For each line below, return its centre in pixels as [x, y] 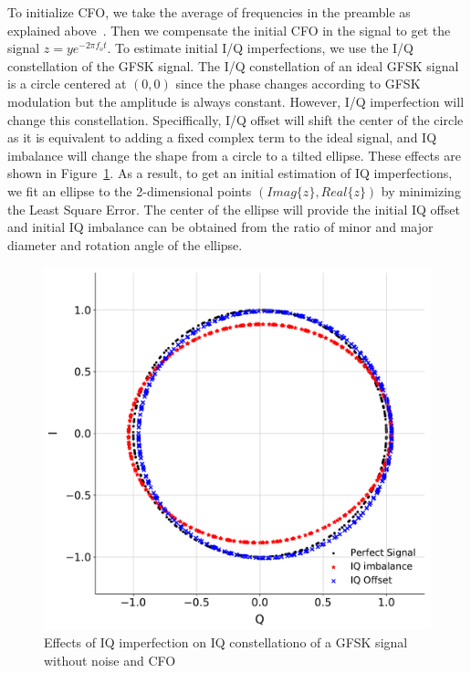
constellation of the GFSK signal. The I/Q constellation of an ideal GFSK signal [233, 65]
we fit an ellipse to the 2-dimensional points [130, 190]
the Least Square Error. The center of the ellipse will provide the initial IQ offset [234, 209]
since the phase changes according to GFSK [298, 84]
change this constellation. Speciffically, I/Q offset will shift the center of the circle [235, 119]
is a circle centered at [67, 84]
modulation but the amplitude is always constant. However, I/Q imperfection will [236, 101]
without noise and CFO [110, 660]
